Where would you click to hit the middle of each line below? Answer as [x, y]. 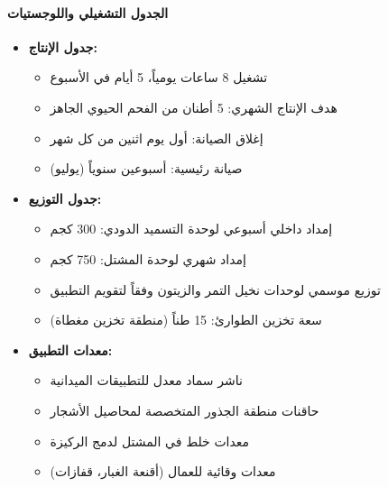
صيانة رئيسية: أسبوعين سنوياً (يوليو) [146, 168]
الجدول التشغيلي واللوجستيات [88, 12]
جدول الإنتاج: [63, 46]
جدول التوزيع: [65, 198]
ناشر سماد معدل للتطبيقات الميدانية [146, 380]
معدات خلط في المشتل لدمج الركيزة [150, 441]
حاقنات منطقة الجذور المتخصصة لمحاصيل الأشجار [185, 410]
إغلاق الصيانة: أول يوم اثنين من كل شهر [157, 138]
